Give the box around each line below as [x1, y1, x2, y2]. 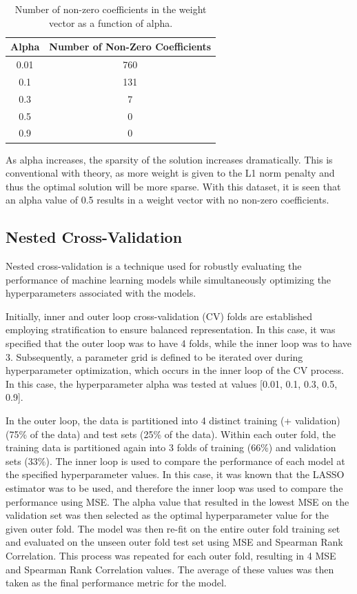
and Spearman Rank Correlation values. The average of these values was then [6, 562, 334, 576]
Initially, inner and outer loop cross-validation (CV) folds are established [6, 308, 313, 323]
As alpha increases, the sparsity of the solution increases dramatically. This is [6, 152, 333, 166]
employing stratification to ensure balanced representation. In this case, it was [6, 322, 336, 337]
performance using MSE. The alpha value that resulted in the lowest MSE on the [6, 494, 349, 508]
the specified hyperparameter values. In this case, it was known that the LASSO [6, 467, 345, 482]
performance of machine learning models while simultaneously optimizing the [6, 272, 331, 286]
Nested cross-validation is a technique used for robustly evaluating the [6, 259, 302, 273]
